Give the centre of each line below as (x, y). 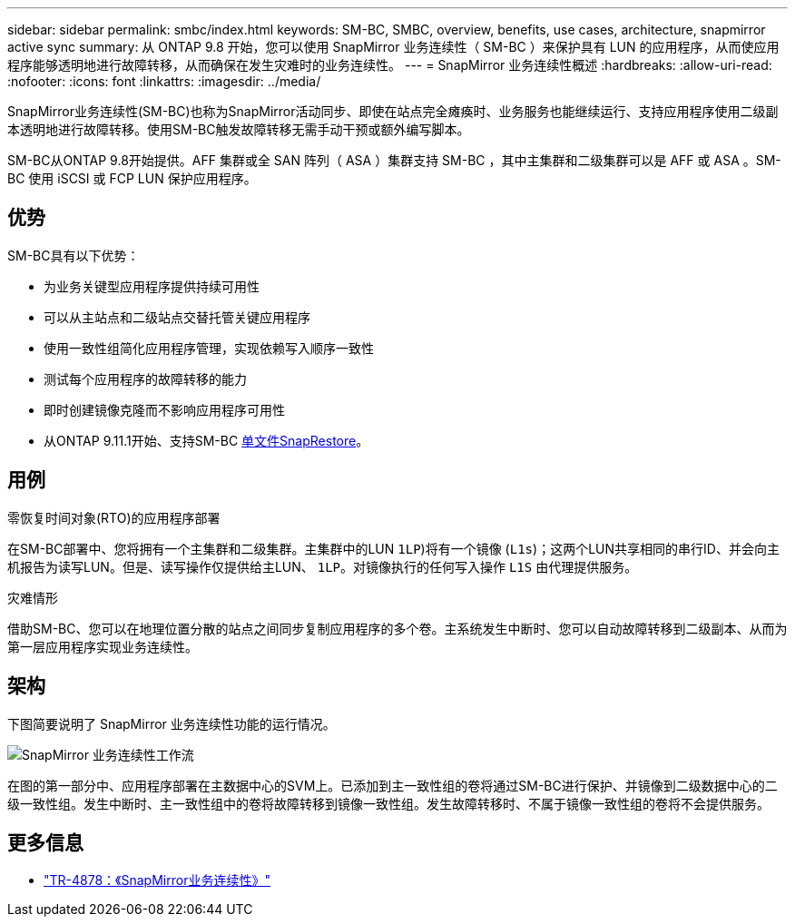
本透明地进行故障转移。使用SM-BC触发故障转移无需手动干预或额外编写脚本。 (239, 129)
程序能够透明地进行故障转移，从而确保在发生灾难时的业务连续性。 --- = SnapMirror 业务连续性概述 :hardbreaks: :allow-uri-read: (390, 65)
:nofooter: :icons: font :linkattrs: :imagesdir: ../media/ (164, 81)
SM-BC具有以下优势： (74, 255)
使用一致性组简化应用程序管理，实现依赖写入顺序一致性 (209, 348)
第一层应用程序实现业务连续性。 (103, 646)
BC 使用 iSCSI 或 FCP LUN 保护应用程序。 (132, 178)
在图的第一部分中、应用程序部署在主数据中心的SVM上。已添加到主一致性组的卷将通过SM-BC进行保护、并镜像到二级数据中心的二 (393, 785)
